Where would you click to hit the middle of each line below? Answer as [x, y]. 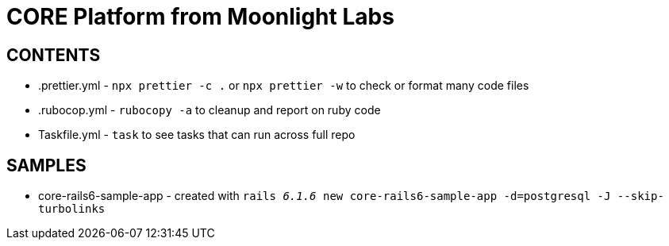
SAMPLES [46, 165]
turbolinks [72, 209]
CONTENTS [54, 55]
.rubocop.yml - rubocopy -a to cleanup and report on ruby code [210, 110]
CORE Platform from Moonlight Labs [200, 17]
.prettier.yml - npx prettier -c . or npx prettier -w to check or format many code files [284, 86]
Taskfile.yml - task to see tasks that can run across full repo [197, 135]
